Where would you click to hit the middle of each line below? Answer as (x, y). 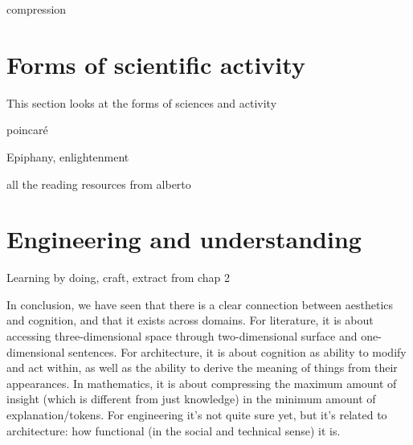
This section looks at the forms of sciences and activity (142, 102)
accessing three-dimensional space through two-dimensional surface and (182, 336)
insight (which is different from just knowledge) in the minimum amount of (191, 399)
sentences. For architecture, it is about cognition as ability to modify (237, 351)
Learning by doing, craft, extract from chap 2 (119, 278)
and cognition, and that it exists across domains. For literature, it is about (190, 320)
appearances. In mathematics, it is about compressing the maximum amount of (202, 383)
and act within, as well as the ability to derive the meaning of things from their (202, 367)
